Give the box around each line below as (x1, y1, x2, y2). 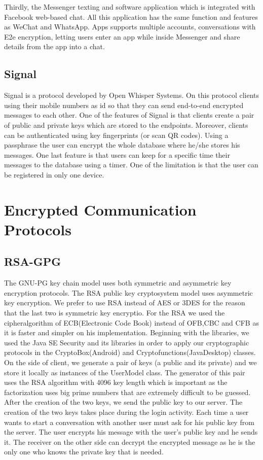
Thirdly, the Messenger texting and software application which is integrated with (4, 2, 255, 12)
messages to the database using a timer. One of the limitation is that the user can (4, 159, 258, 170)
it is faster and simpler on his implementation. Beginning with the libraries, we (4, 327, 249, 338)
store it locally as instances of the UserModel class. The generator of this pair (4, 367, 245, 377)
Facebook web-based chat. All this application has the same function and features (4, 11, 258, 22)
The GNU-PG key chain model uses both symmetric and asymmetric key (4, 277, 232, 288)
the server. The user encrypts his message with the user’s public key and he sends (4, 427, 258, 437)
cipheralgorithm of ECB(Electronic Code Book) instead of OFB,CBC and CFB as (4, 317, 259, 328)
